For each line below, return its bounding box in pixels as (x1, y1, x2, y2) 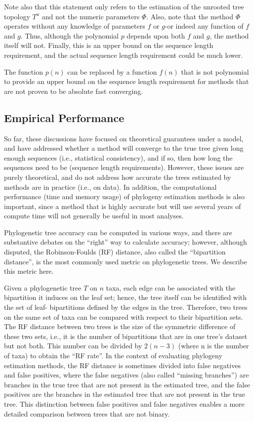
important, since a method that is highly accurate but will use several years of (4, 201, 241, 211)
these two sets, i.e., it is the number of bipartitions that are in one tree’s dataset (4, 331, 248, 341)
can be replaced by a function (67, 66, 157, 77)
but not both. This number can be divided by (4, 340, 142, 351)
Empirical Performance (4, 110, 125, 125)
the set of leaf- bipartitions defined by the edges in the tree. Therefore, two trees (4, 302, 248, 312)
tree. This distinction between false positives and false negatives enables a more (4, 398, 245, 409)
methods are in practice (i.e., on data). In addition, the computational (4, 181, 217, 192)
